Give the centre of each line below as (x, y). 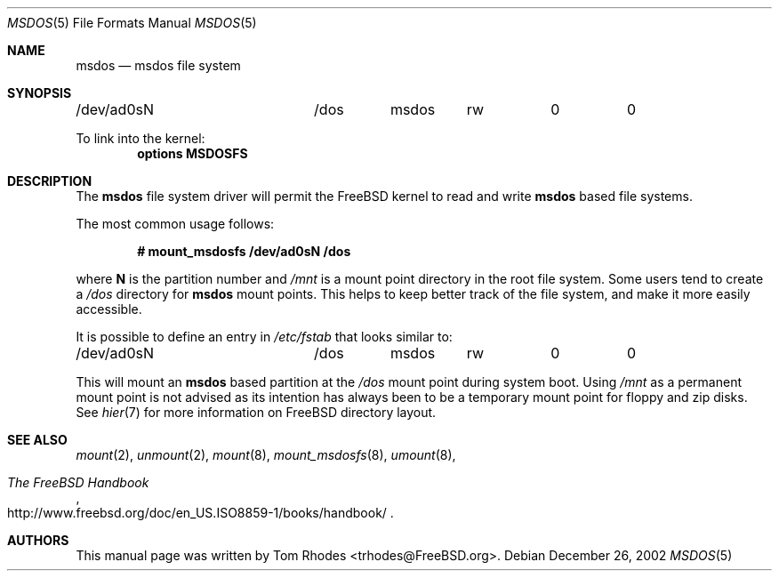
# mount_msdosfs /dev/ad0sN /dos (244, 251)
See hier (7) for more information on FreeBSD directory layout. (256, 412)
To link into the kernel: (141, 138)
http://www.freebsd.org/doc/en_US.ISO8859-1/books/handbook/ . (201, 513)
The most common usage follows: (175, 224)
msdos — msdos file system (158, 65)
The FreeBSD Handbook (78, 482)
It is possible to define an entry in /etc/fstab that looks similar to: (264, 337)
